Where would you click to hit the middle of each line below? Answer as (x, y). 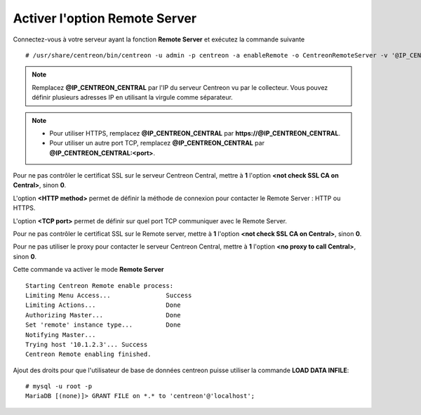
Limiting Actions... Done (103, 305)
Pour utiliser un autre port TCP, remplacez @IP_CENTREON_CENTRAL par (157, 143)
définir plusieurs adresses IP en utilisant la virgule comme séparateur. (132, 98)
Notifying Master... (61, 335)
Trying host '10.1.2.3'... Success (87, 344)
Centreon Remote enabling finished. (88, 354)
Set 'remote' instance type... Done (103, 325)
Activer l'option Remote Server (105, 18)
